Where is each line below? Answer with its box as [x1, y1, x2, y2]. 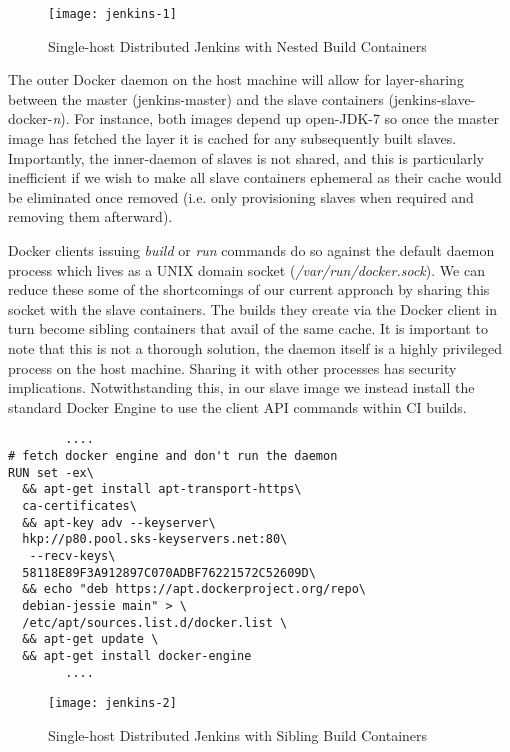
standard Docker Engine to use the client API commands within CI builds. [8, 396, 467, 417]
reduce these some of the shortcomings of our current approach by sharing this [8, 279, 490, 300]
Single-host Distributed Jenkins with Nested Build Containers [48, 35, 427, 56]
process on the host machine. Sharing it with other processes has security [8, 357, 457, 378]
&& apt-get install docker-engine [22, 648, 252, 663]
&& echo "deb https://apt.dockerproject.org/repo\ [22, 582, 366, 597]
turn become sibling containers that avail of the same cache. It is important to [8, 318, 488, 339]
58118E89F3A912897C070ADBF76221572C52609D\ [22, 565, 316, 580]
